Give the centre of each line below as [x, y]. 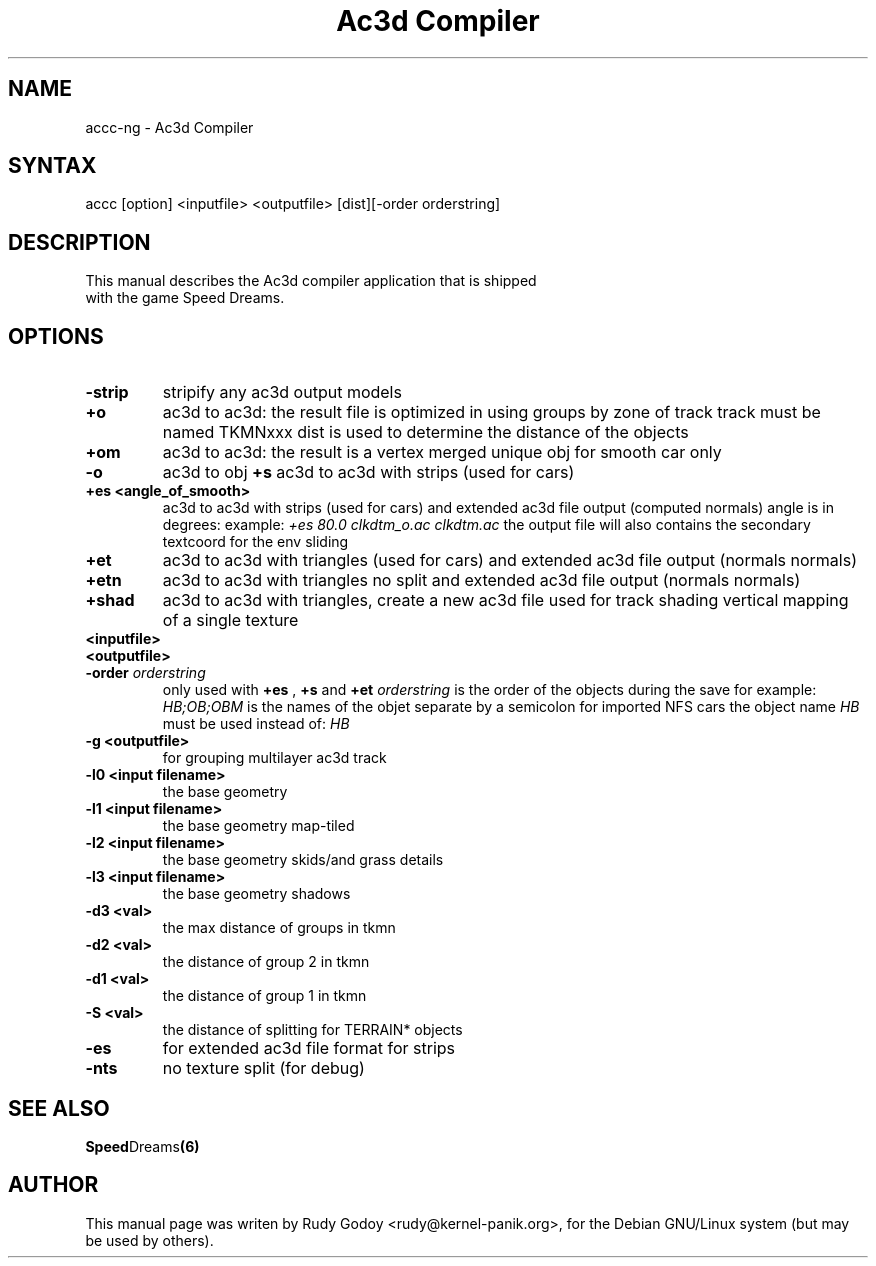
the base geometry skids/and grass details [303, 860]
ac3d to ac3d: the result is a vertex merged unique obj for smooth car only [442, 452]
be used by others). [149, 1240]
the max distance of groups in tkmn [279, 928]
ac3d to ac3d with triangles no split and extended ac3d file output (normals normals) [481, 580]
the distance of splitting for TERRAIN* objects [312, 1030]
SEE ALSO [59, 1108]
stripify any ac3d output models [282, 392]
